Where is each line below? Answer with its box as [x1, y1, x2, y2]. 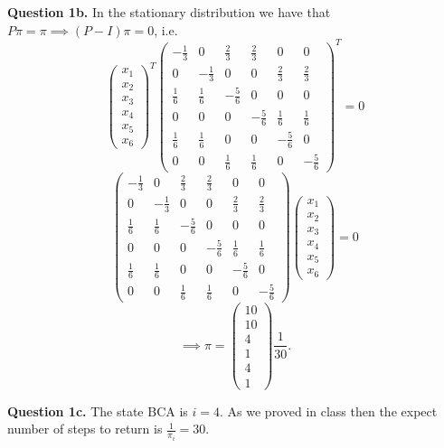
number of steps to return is [7, 419, 163, 438]
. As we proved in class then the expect [220, 401, 438, 420]
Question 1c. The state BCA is [7, 401, 188, 420]
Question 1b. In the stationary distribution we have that [7, 3, 331, 21]
